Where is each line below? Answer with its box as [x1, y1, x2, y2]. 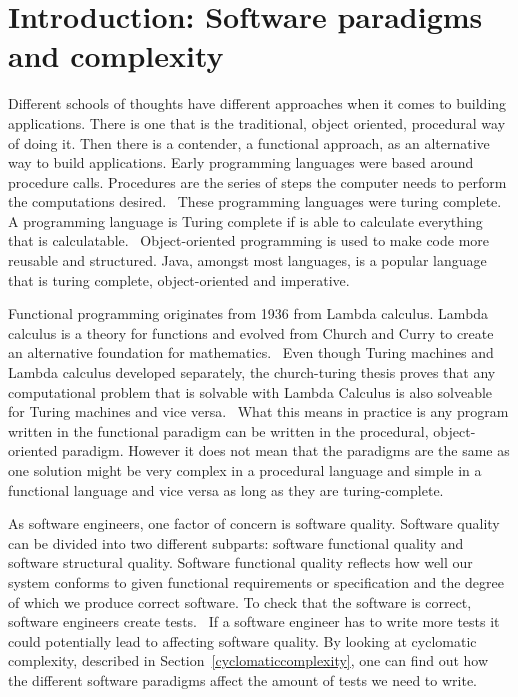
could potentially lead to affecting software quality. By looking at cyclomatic [8, 630, 477, 651]
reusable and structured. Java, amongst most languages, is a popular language [8, 250, 487, 271]
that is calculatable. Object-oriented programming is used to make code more [8, 230, 490, 251]
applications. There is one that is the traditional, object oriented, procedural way [8, 112, 506, 133]
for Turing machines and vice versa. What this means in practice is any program [8, 401, 509, 422]
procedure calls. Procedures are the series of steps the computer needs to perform [8, 171, 507, 192]
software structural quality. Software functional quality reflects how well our [8, 552, 473, 573]
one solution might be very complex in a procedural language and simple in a [8, 460, 482, 480]
